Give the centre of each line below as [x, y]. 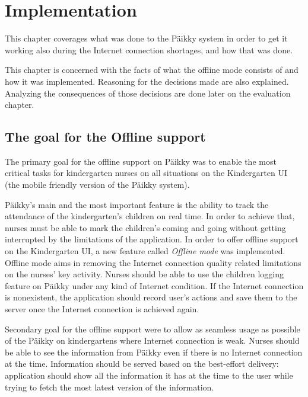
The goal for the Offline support [105, 137]
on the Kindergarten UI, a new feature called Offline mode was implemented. [145, 251]
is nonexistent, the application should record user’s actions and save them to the [151, 297]
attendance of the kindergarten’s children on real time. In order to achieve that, [150, 216]
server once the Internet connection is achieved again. [102, 309]
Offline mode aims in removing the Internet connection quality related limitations [153, 262]
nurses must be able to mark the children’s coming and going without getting [145, 227]
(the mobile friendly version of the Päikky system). [97, 185]
